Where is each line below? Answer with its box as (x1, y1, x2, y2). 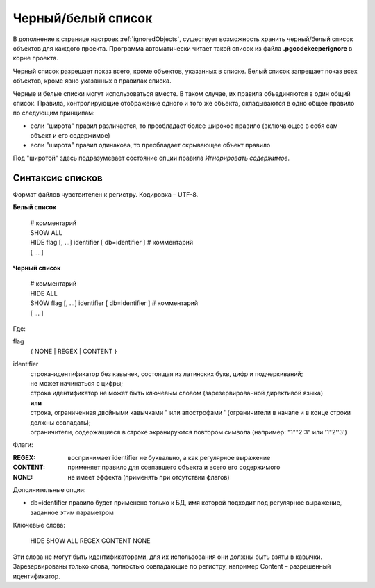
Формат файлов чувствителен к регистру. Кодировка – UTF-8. (12, 190, 199, 198)
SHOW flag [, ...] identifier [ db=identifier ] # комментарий (30, 299, 199, 307)
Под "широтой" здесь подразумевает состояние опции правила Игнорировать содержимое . (12, 154, 290, 162)
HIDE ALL (30, 289, 58, 297)
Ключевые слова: (12, 521, 65, 530)
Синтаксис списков (12, 172, 103, 183)
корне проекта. (12, 54, 58, 63)
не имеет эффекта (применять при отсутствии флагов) (67, 473, 230, 481)
